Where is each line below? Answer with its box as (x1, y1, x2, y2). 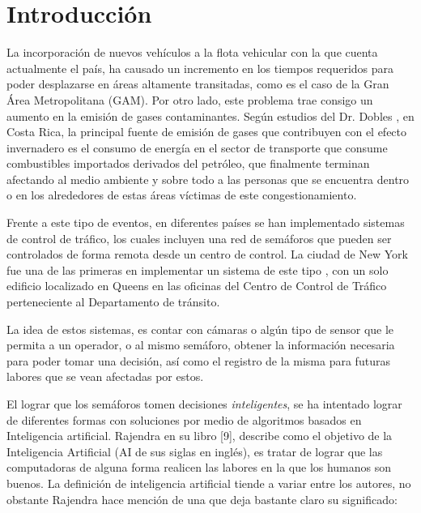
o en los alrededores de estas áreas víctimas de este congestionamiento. (6, 186, 357, 203)
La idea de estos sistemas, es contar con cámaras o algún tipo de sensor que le (6, 320, 394, 337)
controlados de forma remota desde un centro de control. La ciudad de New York (6, 246, 409, 263)
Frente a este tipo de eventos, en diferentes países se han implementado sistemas (6, 214, 405, 231)
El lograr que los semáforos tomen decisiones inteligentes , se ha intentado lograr (6, 395, 402, 412)
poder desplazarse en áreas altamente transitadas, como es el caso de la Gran (6, 75, 389, 92)
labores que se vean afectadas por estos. (6, 368, 204, 385)
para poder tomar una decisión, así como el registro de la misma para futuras (6, 352, 390, 369)
